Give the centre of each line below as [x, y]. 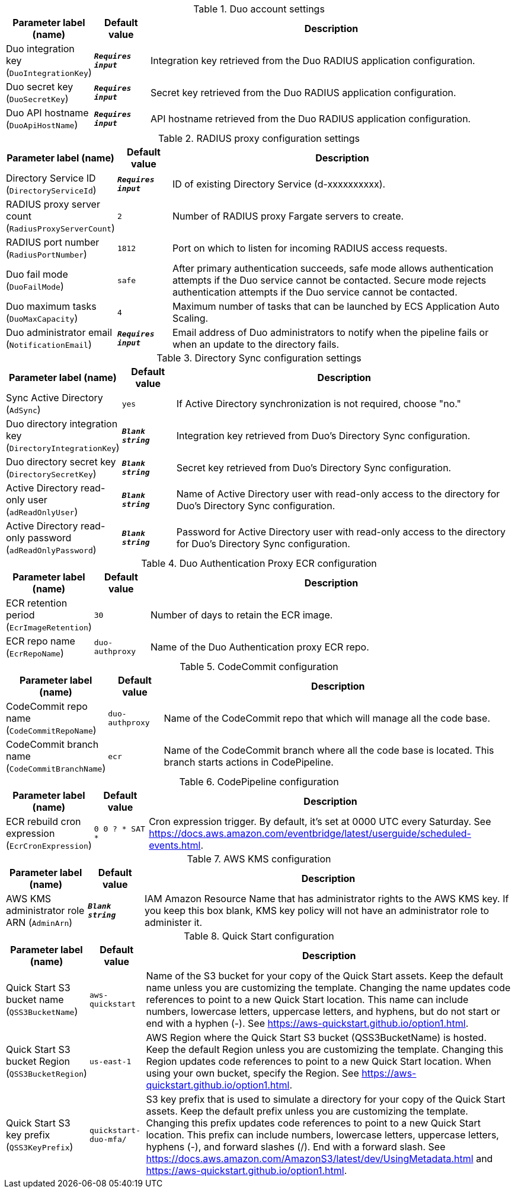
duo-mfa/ [108, 1139]
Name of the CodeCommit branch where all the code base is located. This [329, 750]
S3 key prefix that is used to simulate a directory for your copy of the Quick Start [326, 1099]
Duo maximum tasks [51, 306]
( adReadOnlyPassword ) [51, 550]
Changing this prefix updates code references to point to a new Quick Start [313, 1123]
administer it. [174, 922]
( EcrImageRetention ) [49, 627]
